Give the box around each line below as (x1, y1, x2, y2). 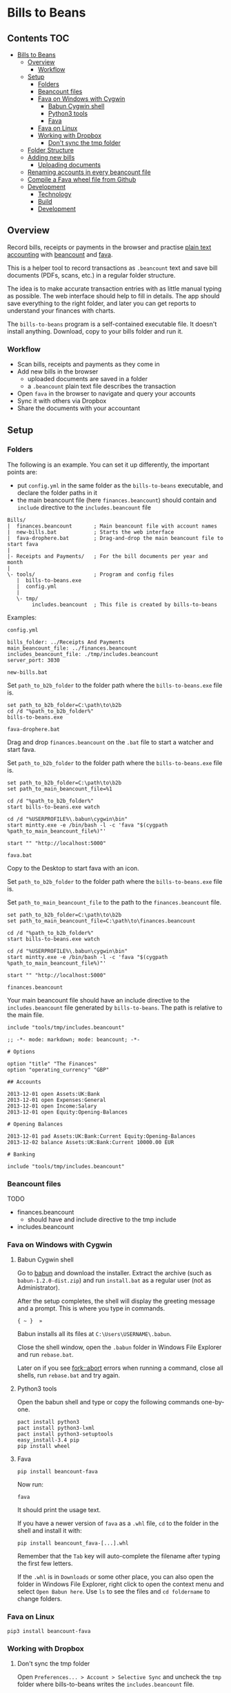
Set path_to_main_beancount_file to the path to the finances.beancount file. (7, 898, 222, 906)
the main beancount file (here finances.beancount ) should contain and (17, 496, 217, 504)
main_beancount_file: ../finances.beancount (7, 644, 137, 652)
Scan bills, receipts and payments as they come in (17, 360, 160, 369)
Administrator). (17, 1284, 60, 1292)
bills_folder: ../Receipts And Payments (7, 639, 125, 646)
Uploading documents (37, 161, 101, 168)
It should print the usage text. (17, 1506, 101, 1514)
